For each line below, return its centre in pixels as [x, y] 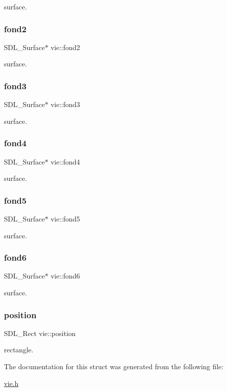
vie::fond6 [65, 276]
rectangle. [19, 350]
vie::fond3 [65, 104]
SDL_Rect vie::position [40, 333]
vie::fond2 [65, 47]
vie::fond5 [65, 219]
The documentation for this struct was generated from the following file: [114, 366]
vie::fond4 [65, 161]
